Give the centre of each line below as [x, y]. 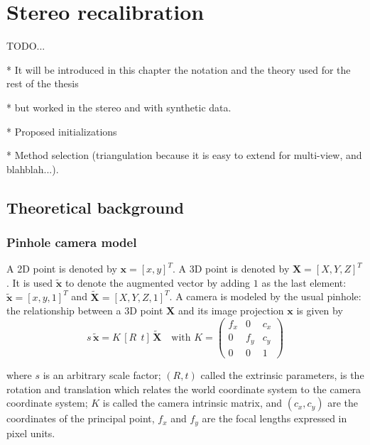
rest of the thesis [43, 83]
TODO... [26, 46]
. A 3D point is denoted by [231, 269]
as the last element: [304, 282]
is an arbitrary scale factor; [102, 374]
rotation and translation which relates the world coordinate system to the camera [184, 389]
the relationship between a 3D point [85, 311]
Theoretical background [96, 207]
